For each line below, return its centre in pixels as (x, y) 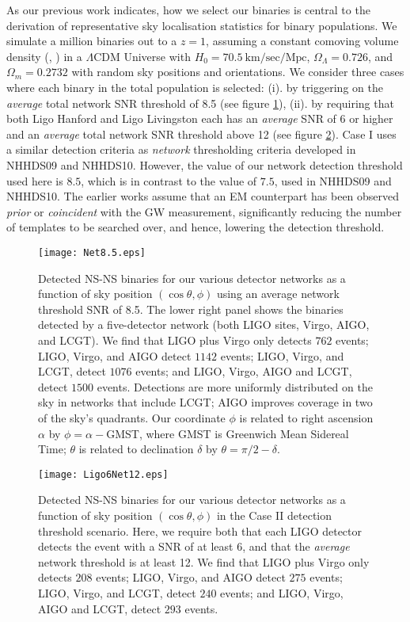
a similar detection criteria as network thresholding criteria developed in (181, 149)
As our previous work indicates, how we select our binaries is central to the (188, 10)
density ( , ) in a (44, 56)
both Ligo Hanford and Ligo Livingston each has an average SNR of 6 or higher (200, 118)
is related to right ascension (306, 417)
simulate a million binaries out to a (92, 41)
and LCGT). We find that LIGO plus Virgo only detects (175, 340)
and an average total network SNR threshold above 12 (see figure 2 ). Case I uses (201, 134)
